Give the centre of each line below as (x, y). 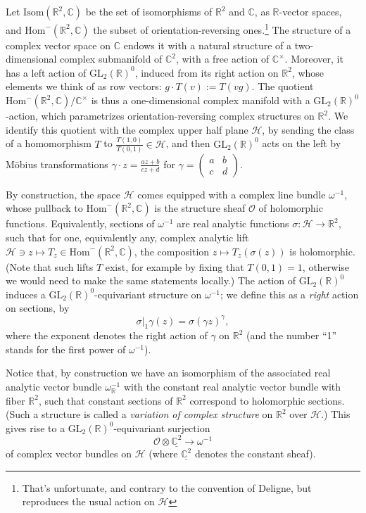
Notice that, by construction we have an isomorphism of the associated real (168, 373)
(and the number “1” (292, 335)
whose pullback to (44, 208)
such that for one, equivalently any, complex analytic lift (127, 237)
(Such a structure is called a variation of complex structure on (139, 414)
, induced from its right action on (207, 72)
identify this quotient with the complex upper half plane (127, 129)
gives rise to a (36, 427)
